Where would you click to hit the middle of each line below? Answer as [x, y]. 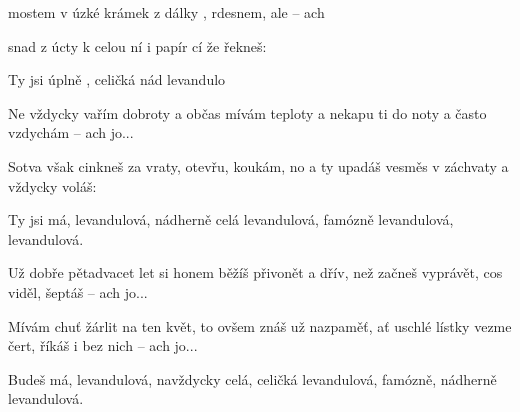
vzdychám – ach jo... [71, 132]
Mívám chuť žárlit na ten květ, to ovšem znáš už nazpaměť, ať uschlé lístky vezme [260, 325]
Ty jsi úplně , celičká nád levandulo [117, 79]
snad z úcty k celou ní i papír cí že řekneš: [137, 45]
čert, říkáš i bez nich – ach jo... [103, 345]
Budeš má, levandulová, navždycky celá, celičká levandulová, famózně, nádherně [252, 378]
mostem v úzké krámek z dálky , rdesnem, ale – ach [166, 12]
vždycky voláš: [52, 185]
